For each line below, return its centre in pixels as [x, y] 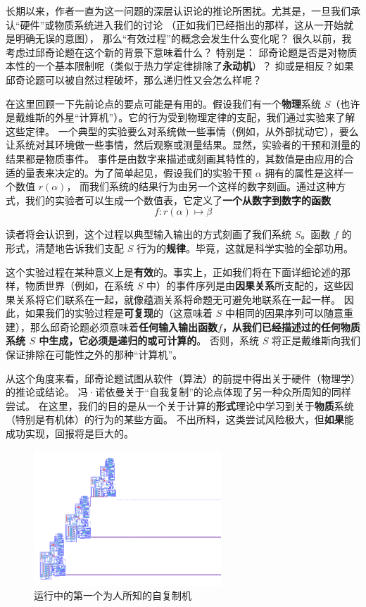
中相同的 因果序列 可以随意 [284, 313]
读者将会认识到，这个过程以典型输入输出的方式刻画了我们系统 [149, 234]
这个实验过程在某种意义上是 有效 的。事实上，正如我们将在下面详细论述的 [173, 271]
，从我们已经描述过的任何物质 [291, 326]
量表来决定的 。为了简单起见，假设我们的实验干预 [138, 172]
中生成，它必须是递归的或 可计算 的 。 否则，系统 [149, 340]
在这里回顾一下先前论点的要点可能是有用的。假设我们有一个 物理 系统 [163, 103]
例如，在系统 [104, 286]
